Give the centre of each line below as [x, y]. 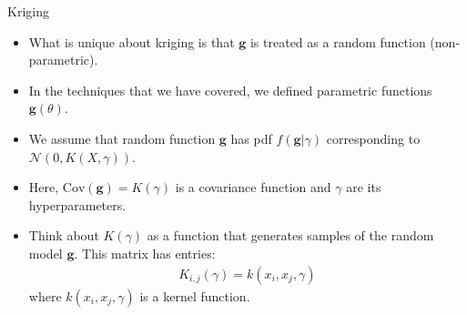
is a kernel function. [195, 295]
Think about [64, 235]
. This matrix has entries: [145, 253]
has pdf [251, 138]
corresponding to [373, 138]
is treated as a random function [338, 41]
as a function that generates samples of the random [290, 235]
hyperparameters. [77, 204]
